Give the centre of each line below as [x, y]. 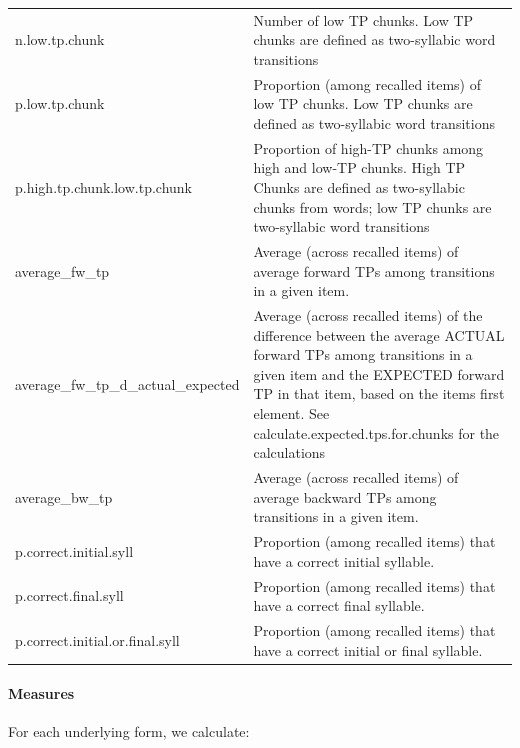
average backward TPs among [345, 496]
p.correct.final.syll [69, 595]
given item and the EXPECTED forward [379, 373]
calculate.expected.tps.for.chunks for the [376, 432]
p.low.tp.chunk [60, 103]
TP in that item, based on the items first [379, 393]
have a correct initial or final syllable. [368, 649]
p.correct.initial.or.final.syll [97, 639]
